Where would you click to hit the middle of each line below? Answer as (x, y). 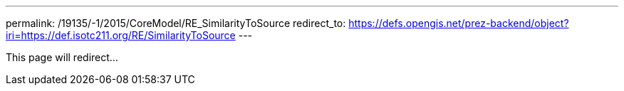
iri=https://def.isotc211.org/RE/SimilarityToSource (121, 35)
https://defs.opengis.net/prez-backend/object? (459, 23)
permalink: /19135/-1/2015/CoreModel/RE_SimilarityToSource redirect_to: (176, 23)
